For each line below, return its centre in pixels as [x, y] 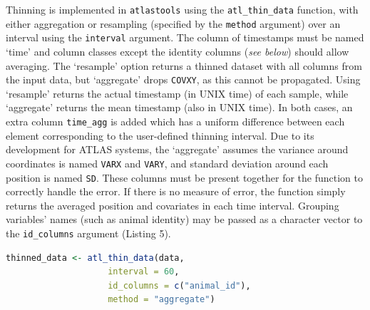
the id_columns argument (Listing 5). [88, 233]
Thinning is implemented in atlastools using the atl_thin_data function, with [182, 9]
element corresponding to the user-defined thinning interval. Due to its [160, 135]
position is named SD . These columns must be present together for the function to [184, 177]
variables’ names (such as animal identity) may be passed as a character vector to [184, 219]
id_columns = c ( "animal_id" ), [179, 285]
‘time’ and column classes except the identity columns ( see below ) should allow [178, 51]
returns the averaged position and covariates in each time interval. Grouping [173, 205]
